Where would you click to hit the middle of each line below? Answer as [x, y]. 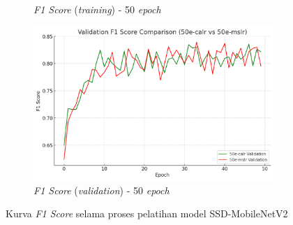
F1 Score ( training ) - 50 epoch [97, 9]
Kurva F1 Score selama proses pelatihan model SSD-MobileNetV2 [147, 213]
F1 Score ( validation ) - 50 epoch [102, 190]
